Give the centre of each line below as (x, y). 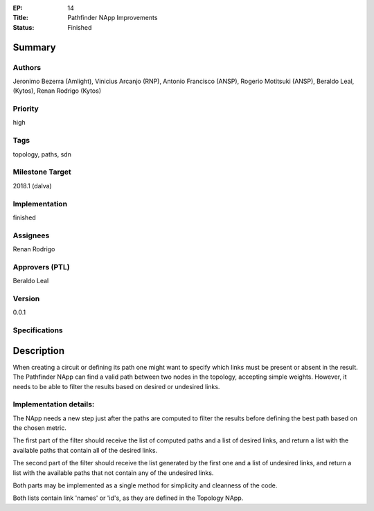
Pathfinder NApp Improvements (113, 18)
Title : (21, 18)
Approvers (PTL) (41, 267)
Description (39, 351)
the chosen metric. (40, 428)
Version (26, 298)
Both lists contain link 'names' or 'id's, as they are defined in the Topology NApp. (128, 498)
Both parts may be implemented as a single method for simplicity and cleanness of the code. (145, 485)
